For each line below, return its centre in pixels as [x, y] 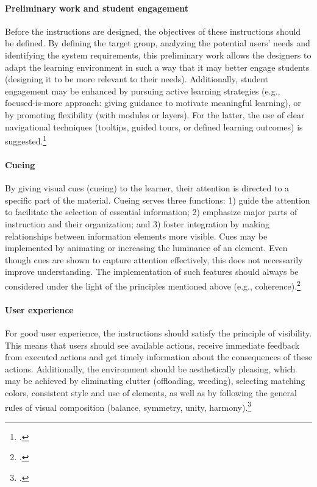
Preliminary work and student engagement [97, 8]
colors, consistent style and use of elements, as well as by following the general [151, 392]
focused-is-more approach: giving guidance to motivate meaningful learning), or [153, 103]
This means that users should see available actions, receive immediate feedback [152, 345]
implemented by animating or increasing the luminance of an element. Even [146, 248]
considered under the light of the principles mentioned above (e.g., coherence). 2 [153, 285]
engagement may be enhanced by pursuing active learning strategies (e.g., [143, 91]
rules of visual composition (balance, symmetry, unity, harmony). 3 [128, 406]
